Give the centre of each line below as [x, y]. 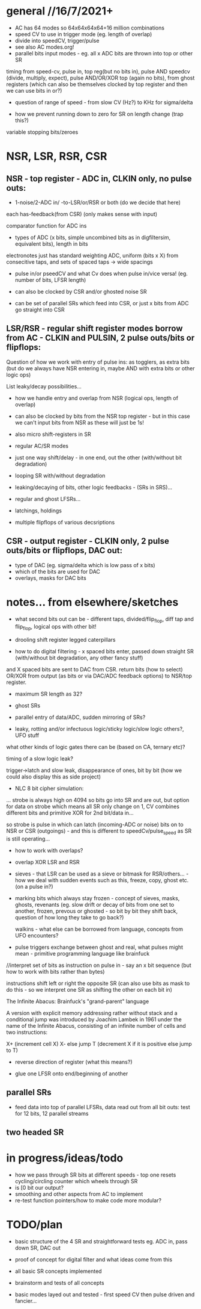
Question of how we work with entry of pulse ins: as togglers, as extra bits [98, 362]
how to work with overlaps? [49, 850]
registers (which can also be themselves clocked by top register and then [97, 84]
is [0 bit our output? [39, 1188]
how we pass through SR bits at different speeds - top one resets [95, 1175]
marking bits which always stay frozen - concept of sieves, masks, [97, 898]
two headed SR [35, 1132]
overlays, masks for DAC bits [51, 578]
